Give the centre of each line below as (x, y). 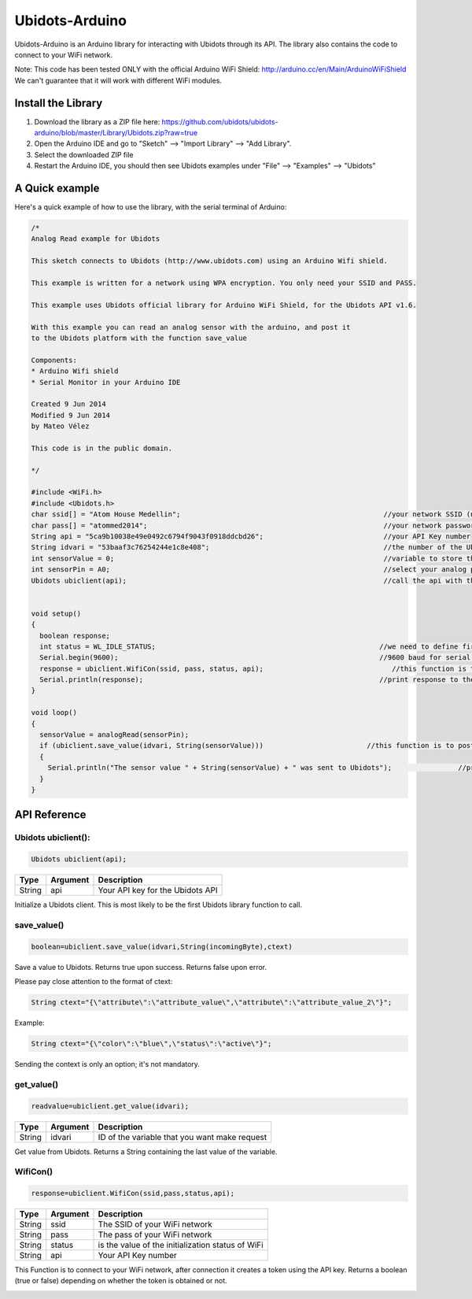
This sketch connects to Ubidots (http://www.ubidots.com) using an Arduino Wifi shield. (210, 261)
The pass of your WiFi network (155, 1234)
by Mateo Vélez (60, 426)
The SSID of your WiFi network (155, 1224)
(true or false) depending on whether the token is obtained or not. (121, 1281)
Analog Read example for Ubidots (96, 239)
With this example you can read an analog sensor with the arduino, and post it (191, 327)
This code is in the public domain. (102, 448)
